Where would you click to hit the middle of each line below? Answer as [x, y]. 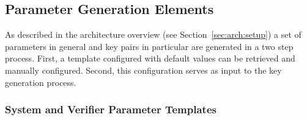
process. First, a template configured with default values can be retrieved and [150, 58]
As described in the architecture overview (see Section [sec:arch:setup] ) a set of [153, 34]
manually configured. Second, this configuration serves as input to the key [143, 70]
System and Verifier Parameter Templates [111, 109]
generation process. [41, 82]
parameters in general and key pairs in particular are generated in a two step [149, 46]
